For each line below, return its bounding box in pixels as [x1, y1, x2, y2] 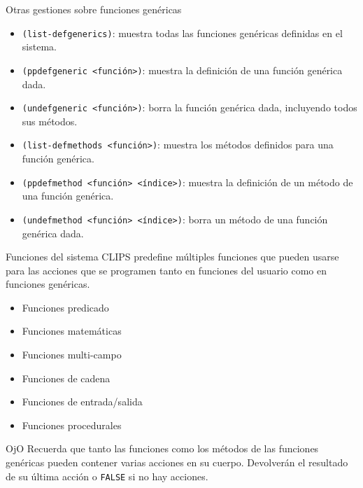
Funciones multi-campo [22, 347, 122, 362]
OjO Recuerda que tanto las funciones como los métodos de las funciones [6, 441, 319, 456]
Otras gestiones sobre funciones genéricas [6, 2, 182, 16]
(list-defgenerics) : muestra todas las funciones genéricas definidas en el [22, 25, 343, 40]
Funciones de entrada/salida [22, 394, 143, 409]
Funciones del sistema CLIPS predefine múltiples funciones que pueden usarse [6, 249, 339, 264]
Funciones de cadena [22, 370, 111, 385]
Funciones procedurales [22, 417, 122, 432]
